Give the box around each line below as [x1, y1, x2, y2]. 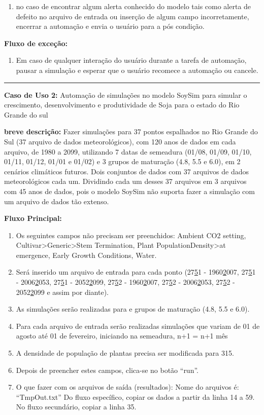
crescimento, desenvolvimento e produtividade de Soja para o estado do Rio [4, 99, 240, 110]
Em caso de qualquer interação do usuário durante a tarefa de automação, [16, 55, 247, 65]
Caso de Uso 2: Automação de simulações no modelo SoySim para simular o [4, 89, 247, 100]
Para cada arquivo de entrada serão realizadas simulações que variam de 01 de [16, 320, 260, 331]
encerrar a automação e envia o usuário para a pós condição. [16, 21, 205, 31]
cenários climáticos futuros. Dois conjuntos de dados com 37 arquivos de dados [4, 166, 249, 176]
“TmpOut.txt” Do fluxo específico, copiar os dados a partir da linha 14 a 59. [16, 391, 255, 402]
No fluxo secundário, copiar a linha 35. [16, 401, 137, 412]
